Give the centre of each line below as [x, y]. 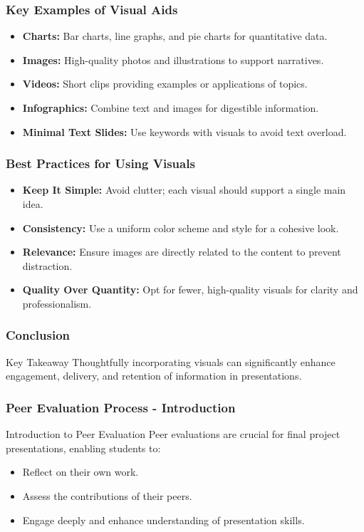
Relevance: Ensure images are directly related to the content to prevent [182, 252]
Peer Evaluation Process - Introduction [121, 407]
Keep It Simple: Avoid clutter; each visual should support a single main [184, 190]
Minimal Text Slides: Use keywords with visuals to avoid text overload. [184, 131]
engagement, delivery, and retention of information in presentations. [154, 376]
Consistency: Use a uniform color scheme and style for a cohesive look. [181, 228]
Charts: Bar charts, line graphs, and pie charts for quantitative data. [175, 36]
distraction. [47, 265]
